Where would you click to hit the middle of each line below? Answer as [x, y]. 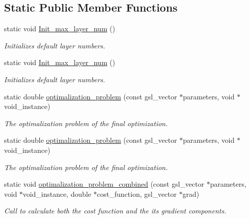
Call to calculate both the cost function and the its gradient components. [115, 211]
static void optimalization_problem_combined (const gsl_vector [104, 184]
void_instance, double [57, 194]
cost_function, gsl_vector [137, 194]
